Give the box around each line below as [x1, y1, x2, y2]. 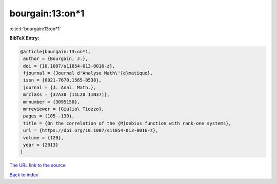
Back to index [9, 172, 38, 178]
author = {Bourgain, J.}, [23, 56, 88, 62]
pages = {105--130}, [23, 113, 75, 119]
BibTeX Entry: [9, 35, 39, 41]
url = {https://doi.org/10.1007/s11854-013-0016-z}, [23, 128, 159, 133]
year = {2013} [23, 142, 58, 148]
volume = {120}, [23, 135, 64, 140]
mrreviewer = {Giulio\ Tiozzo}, [23, 106, 105, 112]
